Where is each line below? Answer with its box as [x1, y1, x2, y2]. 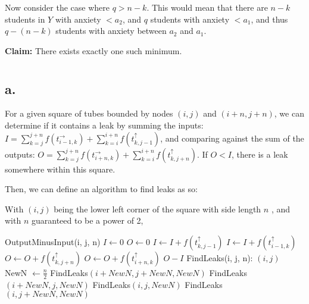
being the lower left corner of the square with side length [54, 202, 261, 215]
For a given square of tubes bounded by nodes [5, 107, 173, 120]
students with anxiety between [55, 24, 167, 37]
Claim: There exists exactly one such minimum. [5, 44, 182, 57]
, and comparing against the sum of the [160, 131, 304, 144]
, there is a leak [232, 148, 288, 160]
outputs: [5, 148, 35, 160]
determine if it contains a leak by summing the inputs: [5, 118, 204, 131]
